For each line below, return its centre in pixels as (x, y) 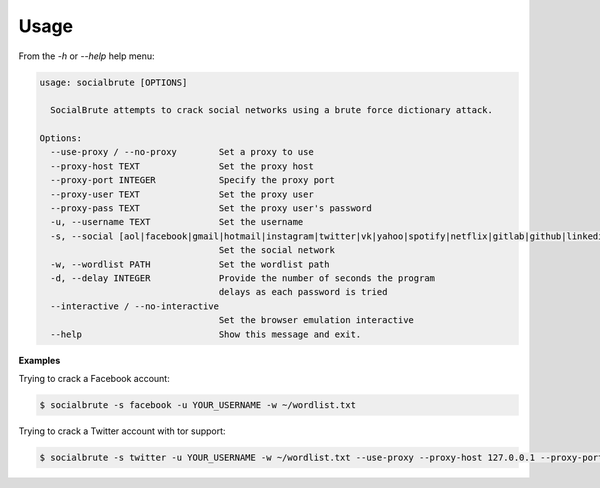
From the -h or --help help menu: (86, 56)
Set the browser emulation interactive (316, 320)
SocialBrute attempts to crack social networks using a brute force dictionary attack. (272, 110)
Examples (39, 360)
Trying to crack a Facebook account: (94, 378)
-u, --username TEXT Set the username (177, 222)
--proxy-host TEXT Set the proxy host (182, 166)
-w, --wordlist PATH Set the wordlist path (190, 264)
